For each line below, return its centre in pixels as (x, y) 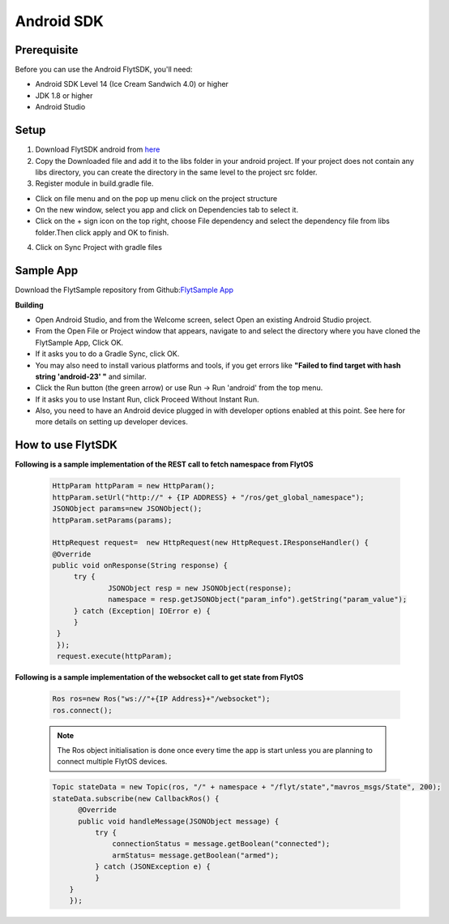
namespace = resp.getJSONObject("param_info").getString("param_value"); (258, 600)
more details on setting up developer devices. (111, 422)
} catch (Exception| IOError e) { (142, 611)
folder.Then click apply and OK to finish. (102, 232)
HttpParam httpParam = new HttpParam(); (133, 486)
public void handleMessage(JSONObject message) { (179, 821)
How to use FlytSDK (66, 445)
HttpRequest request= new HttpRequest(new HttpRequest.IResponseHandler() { (210, 543)
